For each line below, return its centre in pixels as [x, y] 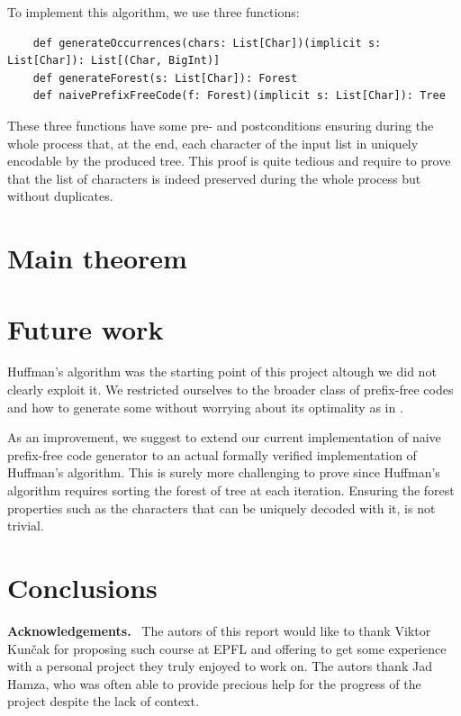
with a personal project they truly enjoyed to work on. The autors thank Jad [220, 666]
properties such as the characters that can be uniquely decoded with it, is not [221, 508]
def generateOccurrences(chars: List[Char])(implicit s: [207, 43]
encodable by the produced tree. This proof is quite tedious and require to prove [229, 161]
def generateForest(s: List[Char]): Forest [165, 78]
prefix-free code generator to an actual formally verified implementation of [212, 454]
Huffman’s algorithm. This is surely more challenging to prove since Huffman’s [224, 472]
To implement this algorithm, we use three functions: [154, 12]
